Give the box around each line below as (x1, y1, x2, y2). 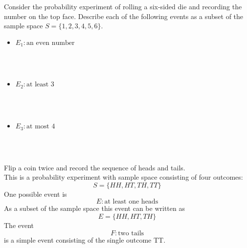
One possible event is (4, 188, 67, 199)
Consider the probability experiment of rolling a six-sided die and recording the (4, 1, 242, 11)
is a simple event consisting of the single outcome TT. (4, 234, 166, 245)
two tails (118, 229, 144, 237)
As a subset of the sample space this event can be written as (4, 203, 185, 213)
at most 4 (26, 123, 55, 130)
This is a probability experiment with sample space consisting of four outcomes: (4, 172, 243, 182)
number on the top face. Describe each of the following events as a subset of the (4, 11, 244, 21)
